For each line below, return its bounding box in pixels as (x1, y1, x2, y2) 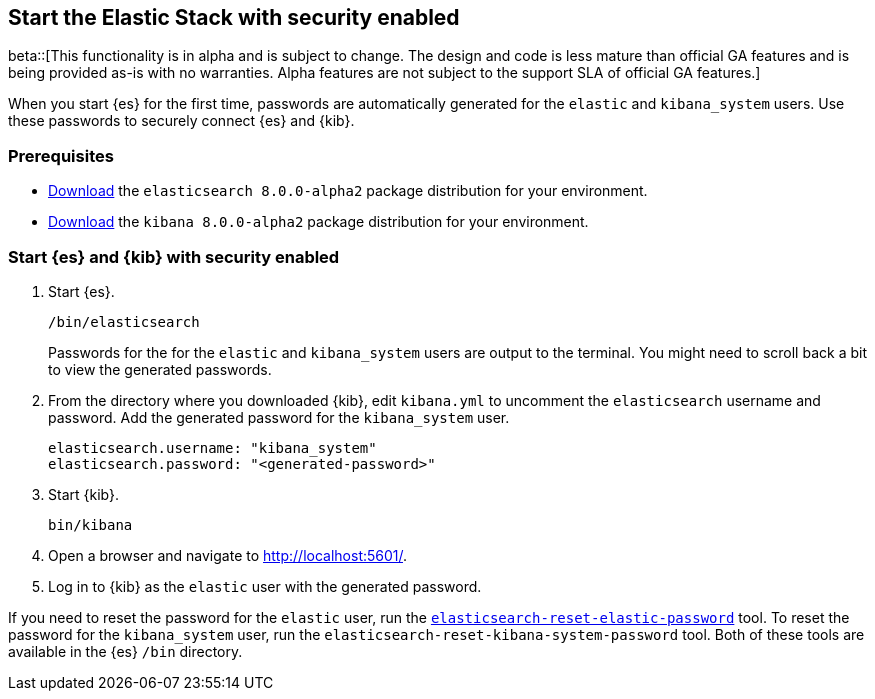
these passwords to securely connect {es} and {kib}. (8, 112, 355, 130)
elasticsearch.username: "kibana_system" (48, 439, 377, 456)
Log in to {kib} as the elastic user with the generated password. (48, 577, 482, 595)
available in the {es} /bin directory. (8, 642, 243, 660)
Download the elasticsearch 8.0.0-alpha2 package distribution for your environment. (48, 182, 648, 200)
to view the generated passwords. (48, 360, 272, 378)
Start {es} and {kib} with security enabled (8, 246, 340, 267)
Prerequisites (8, 145, 114, 166)
